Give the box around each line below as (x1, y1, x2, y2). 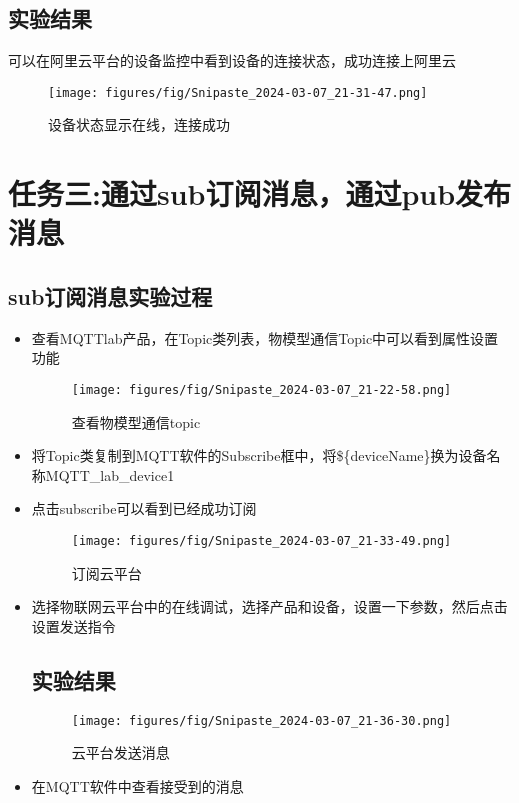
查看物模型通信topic (71, 411, 201, 432)
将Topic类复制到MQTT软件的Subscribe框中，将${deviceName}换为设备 (31, 445, 487, 466)
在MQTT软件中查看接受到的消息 (31, 775, 244, 796)
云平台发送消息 (71, 742, 170, 763)
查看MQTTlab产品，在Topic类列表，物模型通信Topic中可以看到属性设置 (31, 327, 499, 348)
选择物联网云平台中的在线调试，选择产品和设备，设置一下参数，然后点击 (31, 596, 508, 617)
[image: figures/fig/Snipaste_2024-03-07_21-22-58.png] (71, 383, 452, 397)
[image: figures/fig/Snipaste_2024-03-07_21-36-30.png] (71, 713, 452, 728)
